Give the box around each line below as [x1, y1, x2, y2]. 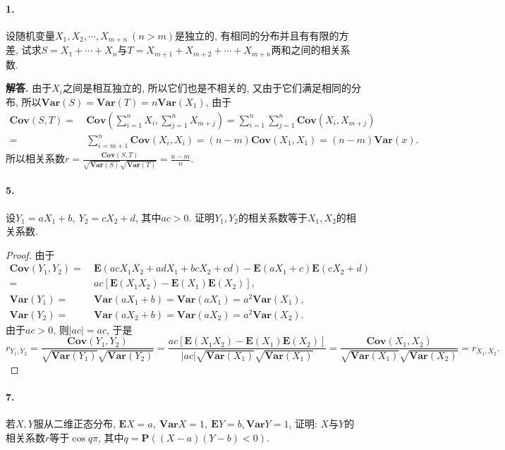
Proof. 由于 [6, 247, 55, 262]
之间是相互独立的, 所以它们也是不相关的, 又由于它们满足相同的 [62, 80, 352, 95]
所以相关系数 [6, 151, 65, 166]
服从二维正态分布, [33, 416, 116, 431]
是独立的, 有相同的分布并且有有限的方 [175, 28, 349, 42]
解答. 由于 [6, 80, 52, 95]
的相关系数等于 [238, 209, 308, 224]
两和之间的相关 [271, 42, 341, 57]
